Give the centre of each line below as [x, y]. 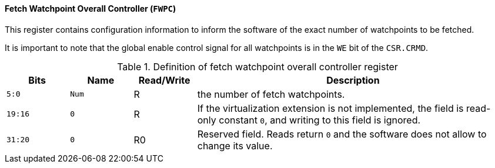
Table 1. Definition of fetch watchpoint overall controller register [257, 66]
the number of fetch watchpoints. [271, 94]
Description [353, 80]
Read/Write [164, 80]
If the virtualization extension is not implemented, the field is [330, 108]
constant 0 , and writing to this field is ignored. [320, 120]
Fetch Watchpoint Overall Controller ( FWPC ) [91, 8]
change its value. [235, 145]
